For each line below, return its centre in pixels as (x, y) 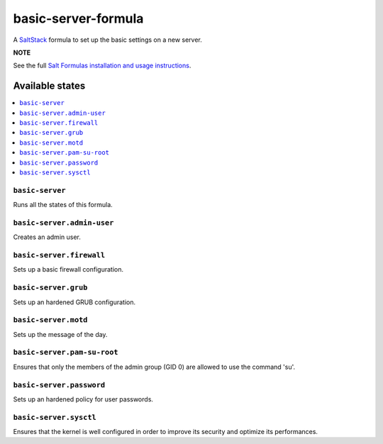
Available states (49, 86)
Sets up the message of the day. (60, 334)
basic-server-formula (78, 18)
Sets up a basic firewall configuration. (68, 270)
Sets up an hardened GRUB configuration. (74, 302)
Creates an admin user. (47, 237)
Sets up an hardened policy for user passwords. (83, 399)
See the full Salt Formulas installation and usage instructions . (102, 66)
